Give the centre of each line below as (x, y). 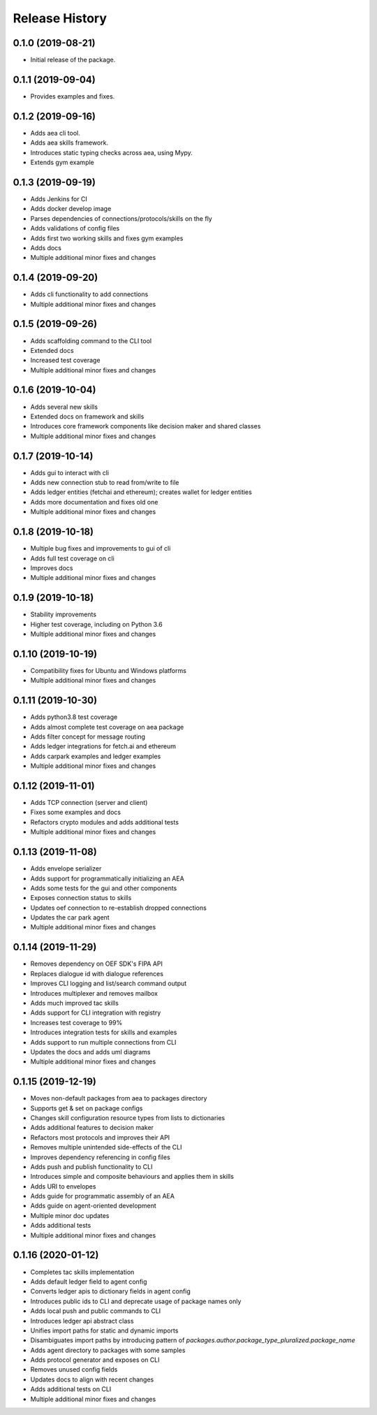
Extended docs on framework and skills (87, 416)
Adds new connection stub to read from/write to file (105, 483)
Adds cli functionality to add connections (89, 294)
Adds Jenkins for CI (59, 198)
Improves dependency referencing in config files (100, 1157)
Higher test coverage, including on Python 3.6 (97, 624)
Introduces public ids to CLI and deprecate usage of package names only (136, 1301)
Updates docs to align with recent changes (92, 1379)
